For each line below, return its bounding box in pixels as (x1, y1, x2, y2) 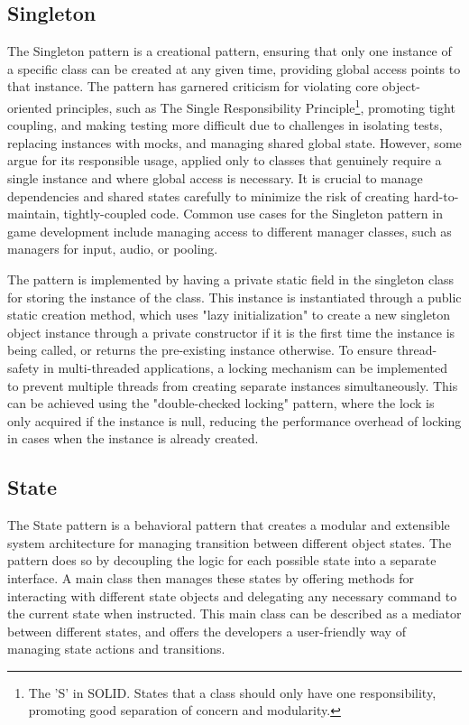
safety (7, 358, 40, 376)
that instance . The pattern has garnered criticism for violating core (7, 77, 379, 96)
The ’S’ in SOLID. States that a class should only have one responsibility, (28, 683, 437, 702)
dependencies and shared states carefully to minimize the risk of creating (7, 186, 409, 205)
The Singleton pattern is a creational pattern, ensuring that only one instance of (7, 42, 452, 60)
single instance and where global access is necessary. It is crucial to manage (7, 169, 423, 188)
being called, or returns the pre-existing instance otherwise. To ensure (7, 340, 393, 359)
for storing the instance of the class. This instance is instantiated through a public (7, 287, 462, 306)
